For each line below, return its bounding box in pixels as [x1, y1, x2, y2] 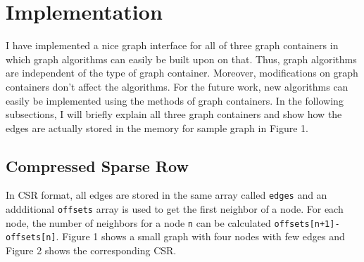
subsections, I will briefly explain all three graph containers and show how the [6, 107, 342, 122]
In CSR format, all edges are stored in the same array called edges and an [6, 188, 327, 202]
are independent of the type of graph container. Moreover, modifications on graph [6, 65, 358, 80]
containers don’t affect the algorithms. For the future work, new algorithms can [6, 79, 349, 93]
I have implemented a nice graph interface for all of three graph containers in [6, 38, 339, 53]
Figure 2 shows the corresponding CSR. [6, 243, 177, 258]
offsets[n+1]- [274, 218, 340, 229]
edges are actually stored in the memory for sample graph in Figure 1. [6, 120, 308, 135]
